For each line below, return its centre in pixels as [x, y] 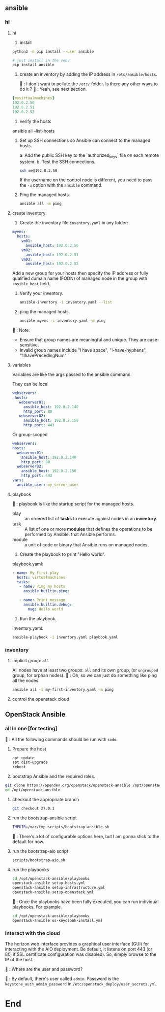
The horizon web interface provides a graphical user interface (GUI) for [77, 944]
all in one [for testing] [31, 729]
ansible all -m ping [41, 204]
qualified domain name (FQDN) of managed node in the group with [80, 278]
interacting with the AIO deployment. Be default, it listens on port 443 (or [79, 949]
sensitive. [29, 345]
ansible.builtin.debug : [48, 605]
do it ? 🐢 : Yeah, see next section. [53, 89]
